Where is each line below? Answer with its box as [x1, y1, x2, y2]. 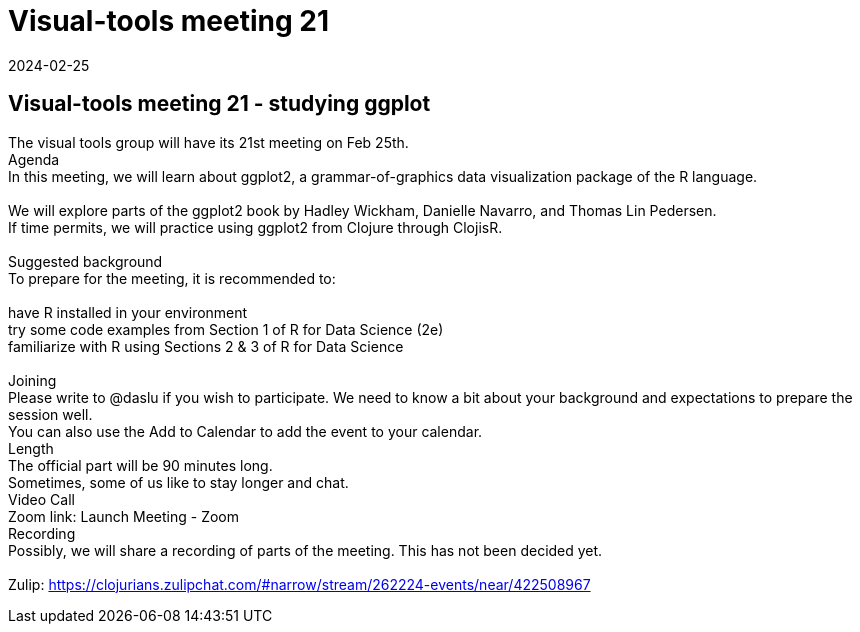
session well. [8, 405, 93, 423]
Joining [8, 371, 57, 389]
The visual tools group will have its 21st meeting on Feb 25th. [8, 133, 409, 151]
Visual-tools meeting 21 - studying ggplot [8, 91, 431, 117]
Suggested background [8, 252, 163, 270]
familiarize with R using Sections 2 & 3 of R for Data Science [8, 337, 404, 355]
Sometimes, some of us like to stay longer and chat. [8, 473, 349, 491]
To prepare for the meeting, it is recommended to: [8, 269, 336, 287]
